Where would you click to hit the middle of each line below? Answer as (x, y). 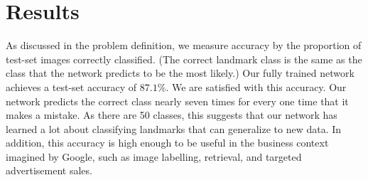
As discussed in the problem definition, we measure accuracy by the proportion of (184, 45)
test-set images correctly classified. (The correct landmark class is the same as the (184, 59)
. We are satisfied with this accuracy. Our (256, 86)
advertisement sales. (49, 170)
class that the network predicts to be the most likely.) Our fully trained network (180, 73)
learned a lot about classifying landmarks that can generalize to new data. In (174, 128)
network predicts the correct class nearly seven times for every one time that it (177, 101)
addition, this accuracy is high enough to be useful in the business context (167, 143)
